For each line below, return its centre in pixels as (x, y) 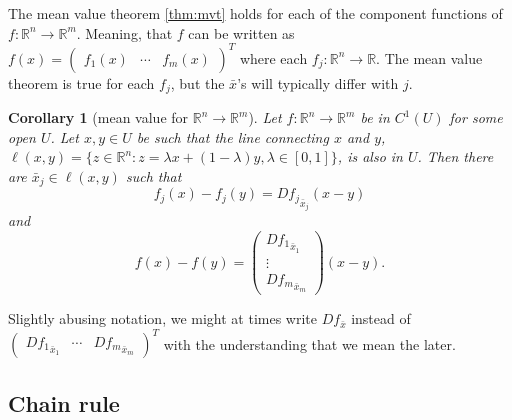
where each (273, 57)
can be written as (241, 32)
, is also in (370, 156)
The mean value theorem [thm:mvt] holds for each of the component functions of (255, 13)
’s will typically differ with (318, 82)
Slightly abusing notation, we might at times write (162, 318)
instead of (381, 318)
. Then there (455, 156)
